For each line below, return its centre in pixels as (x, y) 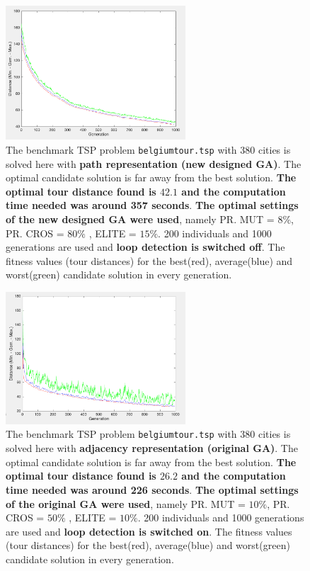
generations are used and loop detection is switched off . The (145, 247)
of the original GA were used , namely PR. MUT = (126, 503)
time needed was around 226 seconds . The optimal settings (152, 489)
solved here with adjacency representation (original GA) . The (152, 448)
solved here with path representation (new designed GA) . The (154, 163)
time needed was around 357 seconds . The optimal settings (152, 205)
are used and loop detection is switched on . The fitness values (149, 531)
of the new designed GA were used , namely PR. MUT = (140, 219)
